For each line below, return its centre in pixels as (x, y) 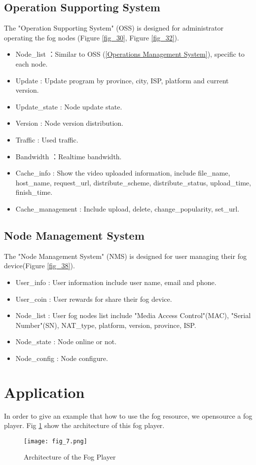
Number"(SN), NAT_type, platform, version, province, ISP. (106, 325)
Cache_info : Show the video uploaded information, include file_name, (123, 173)
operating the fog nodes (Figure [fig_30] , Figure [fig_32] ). (91, 37)
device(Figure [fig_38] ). (39, 266)
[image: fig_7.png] (55, 441)
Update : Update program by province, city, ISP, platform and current (122, 80)
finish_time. (34, 192)
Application (44, 392)
